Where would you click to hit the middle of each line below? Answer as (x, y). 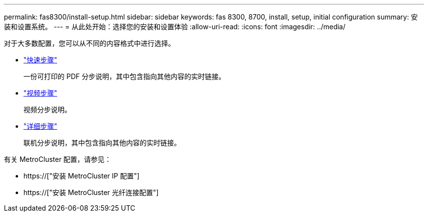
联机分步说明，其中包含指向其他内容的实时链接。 (102, 143)
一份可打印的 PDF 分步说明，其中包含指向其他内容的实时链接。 (125, 76)
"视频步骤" (41, 93)
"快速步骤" (41, 60)
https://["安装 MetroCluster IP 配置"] (82, 176)
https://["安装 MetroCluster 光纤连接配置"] (91, 192)
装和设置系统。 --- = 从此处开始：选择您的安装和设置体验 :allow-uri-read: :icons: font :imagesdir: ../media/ (175, 27)
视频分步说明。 (47, 109)
